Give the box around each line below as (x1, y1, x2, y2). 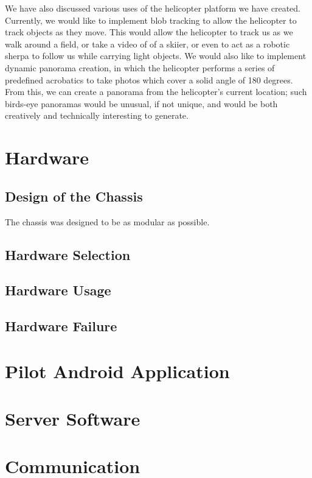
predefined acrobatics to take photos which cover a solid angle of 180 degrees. (5, 73, 293, 86)
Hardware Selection (5, 245, 131, 264)
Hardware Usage (5, 281, 111, 300)
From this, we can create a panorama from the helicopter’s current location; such (5, 85, 307, 98)
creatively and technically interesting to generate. (5, 109, 189, 122)
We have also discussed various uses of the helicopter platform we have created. (5, 2, 300, 14)
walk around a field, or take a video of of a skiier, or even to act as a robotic (5, 37, 290, 50)
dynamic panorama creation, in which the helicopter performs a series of (5, 61, 275, 74)
